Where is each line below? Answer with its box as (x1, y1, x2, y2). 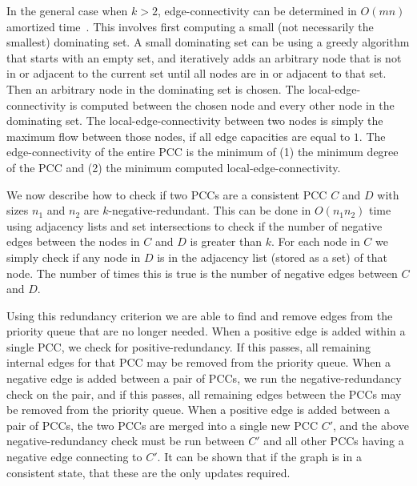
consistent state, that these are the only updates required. (6, 464, 291, 480)
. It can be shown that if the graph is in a (157, 448, 362, 465)
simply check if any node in (6, 248, 141, 265)
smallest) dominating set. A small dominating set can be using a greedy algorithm (6, 34, 410, 50)
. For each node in (271, 233, 360, 250)
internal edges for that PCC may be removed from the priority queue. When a (6, 354, 391, 371)
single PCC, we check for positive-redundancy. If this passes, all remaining (6, 338, 371, 355)
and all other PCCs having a (263, 432, 404, 449)
